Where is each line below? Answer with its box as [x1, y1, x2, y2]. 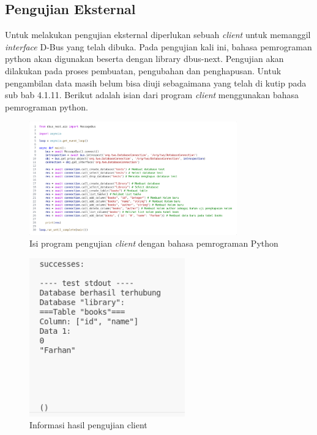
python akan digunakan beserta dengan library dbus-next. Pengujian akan [5, 52, 284, 65]
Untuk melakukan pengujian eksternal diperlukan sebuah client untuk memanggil [5, 28, 311, 41]
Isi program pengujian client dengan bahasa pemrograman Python [29, 237, 278, 250]
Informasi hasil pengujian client [29, 418, 147, 431]
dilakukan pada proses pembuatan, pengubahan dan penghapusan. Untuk [5, 64, 282, 77]
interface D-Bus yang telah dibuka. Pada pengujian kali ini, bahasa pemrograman [5, 40, 312, 53]
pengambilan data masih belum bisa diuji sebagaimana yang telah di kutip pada [5, 76, 307, 89]
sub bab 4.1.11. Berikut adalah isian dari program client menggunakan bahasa [5, 88, 299, 101]
